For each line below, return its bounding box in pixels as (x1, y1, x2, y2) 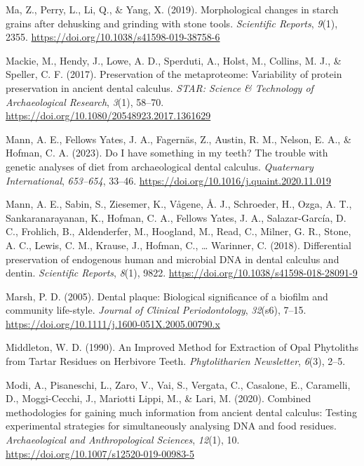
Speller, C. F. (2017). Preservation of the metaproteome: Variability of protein (6, 67, 342, 81)
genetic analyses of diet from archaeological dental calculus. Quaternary (6, 159, 314, 173)
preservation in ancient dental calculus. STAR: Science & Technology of (6, 80, 314, 95)
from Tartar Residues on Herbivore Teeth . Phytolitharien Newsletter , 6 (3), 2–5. (6, 354, 346, 368)
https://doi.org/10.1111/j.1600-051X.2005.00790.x (6, 316, 220, 331)
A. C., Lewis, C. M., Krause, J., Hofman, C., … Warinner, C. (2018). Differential (6, 237, 351, 252)
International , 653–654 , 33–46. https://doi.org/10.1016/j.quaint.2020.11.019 (6, 173, 331, 187)
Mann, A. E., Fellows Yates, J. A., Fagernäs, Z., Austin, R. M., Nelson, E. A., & (6, 131, 351, 146)
